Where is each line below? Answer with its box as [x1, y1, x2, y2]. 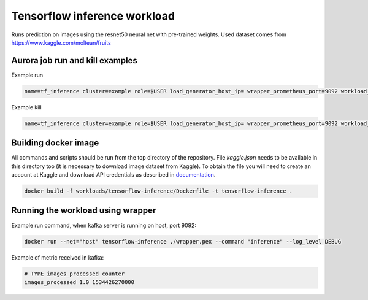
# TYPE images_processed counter [24, 270, 125, 277]
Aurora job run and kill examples [11, 55, 138, 66]
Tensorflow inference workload [11, 9, 175, 23]
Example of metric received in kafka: [11, 253, 104, 261]
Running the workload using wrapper [11, 206, 156, 216]
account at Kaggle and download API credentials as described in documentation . [11, 171, 216, 179]
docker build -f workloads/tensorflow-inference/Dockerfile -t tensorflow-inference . [24, 188, 293, 194]
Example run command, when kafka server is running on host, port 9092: [11, 221, 196, 229]
